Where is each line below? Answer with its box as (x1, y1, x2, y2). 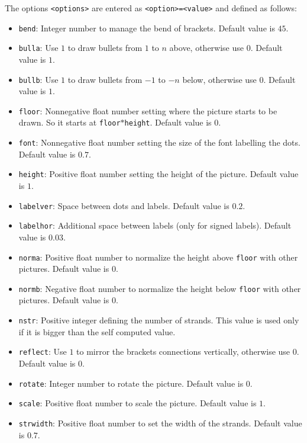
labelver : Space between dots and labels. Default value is (18, 199, 230, 211)
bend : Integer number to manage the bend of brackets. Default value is (18, 21, 275, 34)
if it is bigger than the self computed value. (18, 325, 176, 338)
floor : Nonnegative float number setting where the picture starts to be (18, 104, 277, 117)
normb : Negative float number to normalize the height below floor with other (18, 282, 301, 294)
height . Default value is (124, 116, 212, 129)
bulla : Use (18, 41, 59, 54)
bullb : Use (18, 73, 59, 85)
